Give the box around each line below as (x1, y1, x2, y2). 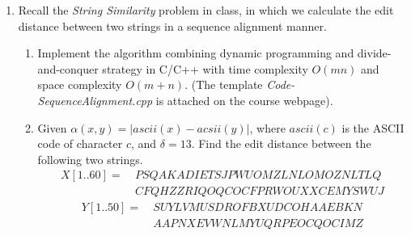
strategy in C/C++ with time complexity (102, 60, 308, 77)
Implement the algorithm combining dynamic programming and (37, 44, 354, 61)
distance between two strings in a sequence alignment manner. (18, 17, 327, 34)
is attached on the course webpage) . (155, 91, 333, 108)
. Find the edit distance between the (191, 135, 371, 152)
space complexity (37, 76, 122, 93)
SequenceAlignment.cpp (37, 91, 153, 108)
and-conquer (37, 60, 99, 77)
